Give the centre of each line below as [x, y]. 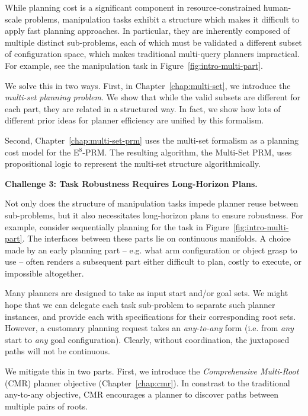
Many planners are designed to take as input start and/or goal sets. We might [147, 293]
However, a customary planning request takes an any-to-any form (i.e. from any [149, 328]
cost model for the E [42, 152]
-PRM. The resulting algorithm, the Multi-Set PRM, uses [187, 152]
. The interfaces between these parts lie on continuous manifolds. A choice [156, 238]
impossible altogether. [44, 273]
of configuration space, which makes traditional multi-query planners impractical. [152, 54]
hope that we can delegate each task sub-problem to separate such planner [140, 305]
